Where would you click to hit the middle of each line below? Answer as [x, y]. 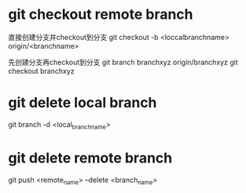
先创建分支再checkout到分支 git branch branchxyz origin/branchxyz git [123, 62]
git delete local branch [83, 103]
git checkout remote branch [101, 15]
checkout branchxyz [41, 71]
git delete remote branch [90, 158]
